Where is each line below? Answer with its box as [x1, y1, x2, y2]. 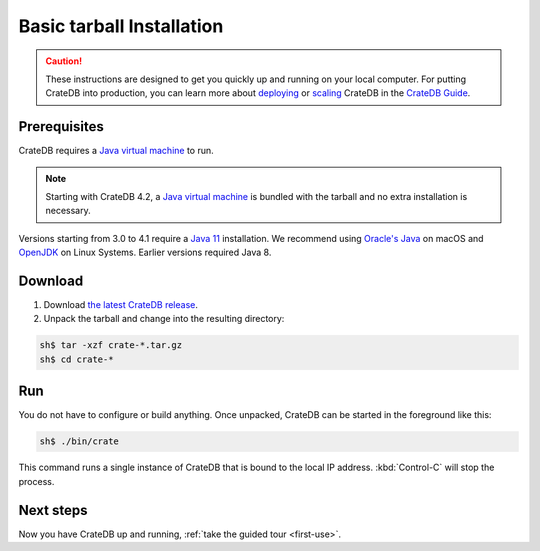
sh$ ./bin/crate [39, 436, 120, 447]
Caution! [45, 55, 83, 67]
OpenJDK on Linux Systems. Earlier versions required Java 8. [18, 246, 272, 259]
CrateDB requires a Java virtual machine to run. [18, 145, 214, 157]
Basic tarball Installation [18, 15, 224, 37]
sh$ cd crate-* [39, 353, 114, 365]
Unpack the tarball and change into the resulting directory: [43, 313, 285, 325]
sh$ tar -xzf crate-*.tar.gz [39, 340, 183, 351]
